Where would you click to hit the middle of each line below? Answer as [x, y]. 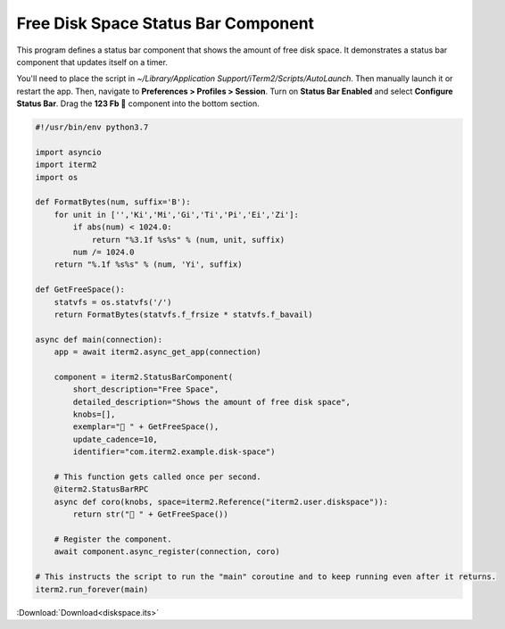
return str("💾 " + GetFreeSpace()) [151, 514]
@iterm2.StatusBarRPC [101, 489]
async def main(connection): [99, 339]
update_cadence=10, [115, 439]
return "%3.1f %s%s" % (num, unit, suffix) [188, 240]
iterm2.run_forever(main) [92, 589]
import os [57, 177]
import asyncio [68, 152]
